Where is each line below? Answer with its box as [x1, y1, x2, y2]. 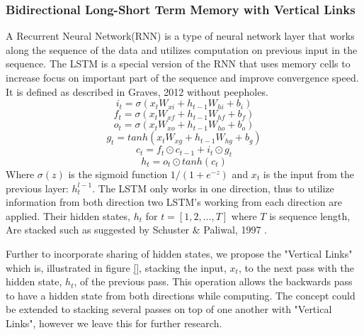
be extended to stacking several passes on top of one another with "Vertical [6, 302, 332, 317]
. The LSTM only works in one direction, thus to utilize [92, 180, 334, 195]
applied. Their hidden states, [6, 208, 130, 223]
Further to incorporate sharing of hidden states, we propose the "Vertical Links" [6, 246, 353, 260]
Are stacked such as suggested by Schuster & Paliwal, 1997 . [6, 222, 267, 237]
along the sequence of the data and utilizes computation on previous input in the [6, 42, 358, 57]
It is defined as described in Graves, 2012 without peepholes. [6, 84, 268, 99]
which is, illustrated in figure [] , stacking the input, [6, 260, 227, 275]
